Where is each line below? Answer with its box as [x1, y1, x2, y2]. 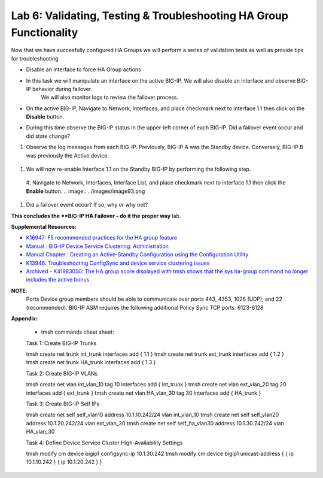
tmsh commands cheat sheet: [41, 328, 114, 335]
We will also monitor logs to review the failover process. [41, 93, 179, 101]
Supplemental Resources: [11, 223, 77, 230]
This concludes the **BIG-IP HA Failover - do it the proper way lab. [11, 212, 181, 219]
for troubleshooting [11, 55, 59, 62]
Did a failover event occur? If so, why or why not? [26, 201, 148, 208]
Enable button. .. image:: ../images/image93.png [26, 187, 145, 195]
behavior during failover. [32, 85, 93, 92]
